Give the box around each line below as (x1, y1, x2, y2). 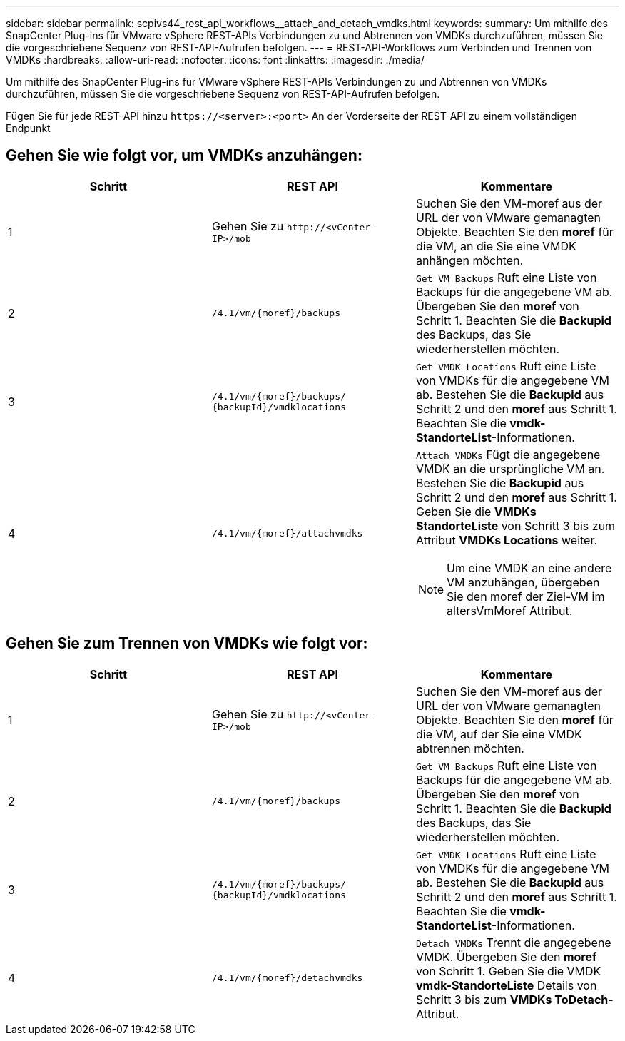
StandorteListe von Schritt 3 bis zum (415, 518, 616, 533)
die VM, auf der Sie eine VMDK (415, 726, 582, 741)
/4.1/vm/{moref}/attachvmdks (211, 528, 363, 539)
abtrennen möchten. (415, 741, 524, 756)
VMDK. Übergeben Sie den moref (415, 949, 597, 964)
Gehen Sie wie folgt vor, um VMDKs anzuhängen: (6, 146, 362, 165)
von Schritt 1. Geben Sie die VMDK (415, 963, 601, 978)
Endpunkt (6, 122, 51, 134)
